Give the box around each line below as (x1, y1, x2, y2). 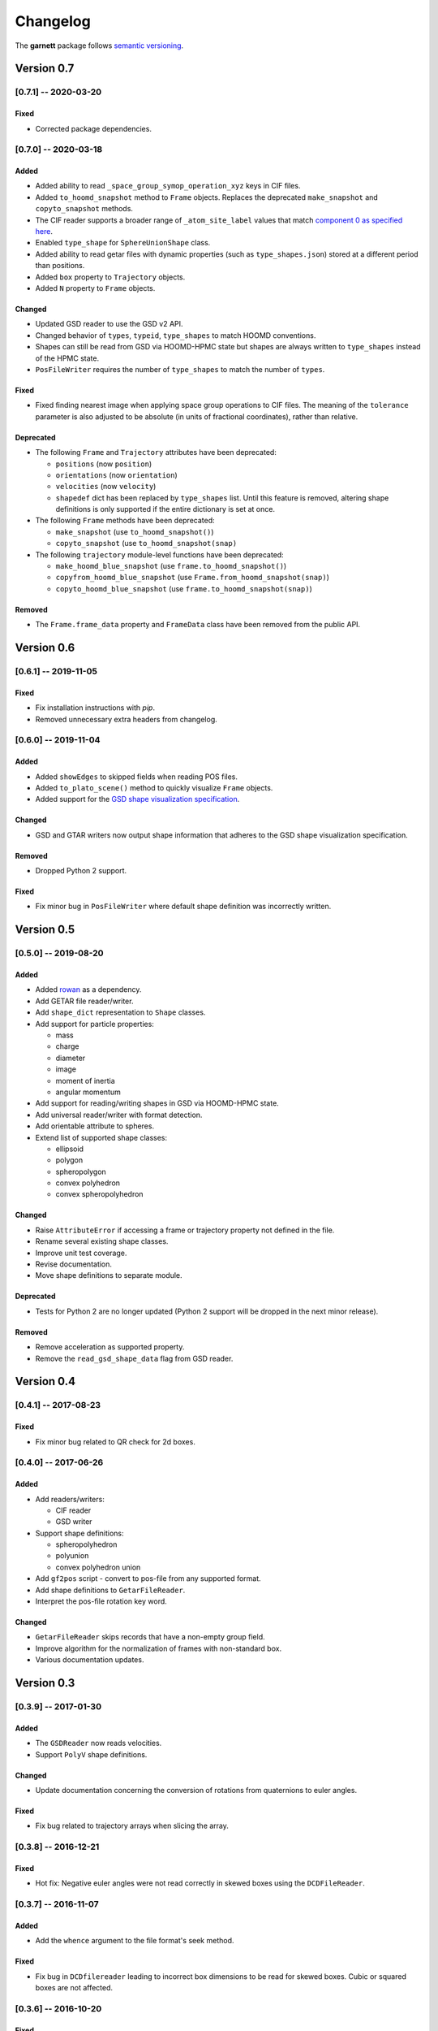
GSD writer (55, 1517, 92, 1526)
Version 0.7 (15, 62, 75, 76)
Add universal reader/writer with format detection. (35, 1110, 203, 1119)
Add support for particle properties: (35, 1019, 154, 1028)
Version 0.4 (15, 1375, 76, 1388)
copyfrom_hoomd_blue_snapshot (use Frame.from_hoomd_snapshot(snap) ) (55, 573, 330, 582)
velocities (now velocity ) (55, 482, 157, 492)
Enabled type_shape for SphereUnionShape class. (35, 238, 211, 248)
